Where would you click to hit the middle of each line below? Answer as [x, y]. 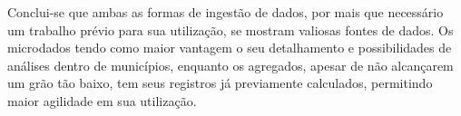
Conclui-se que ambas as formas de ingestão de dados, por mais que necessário [226, 12]
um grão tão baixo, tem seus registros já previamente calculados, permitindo [220, 83]
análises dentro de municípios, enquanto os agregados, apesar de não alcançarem [230, 65]
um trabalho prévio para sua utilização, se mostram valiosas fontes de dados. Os [230, 29]
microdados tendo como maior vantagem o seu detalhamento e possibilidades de [230, 48]
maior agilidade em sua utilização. [102, 100]
